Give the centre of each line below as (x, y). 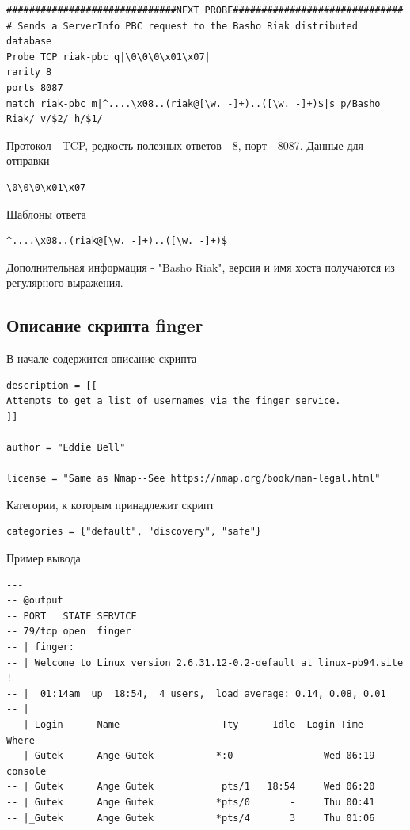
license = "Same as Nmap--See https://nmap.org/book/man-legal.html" (194, 479)
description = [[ (52, 385)
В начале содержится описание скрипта (102, 358)
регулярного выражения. (65, 282)
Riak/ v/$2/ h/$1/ (55, 119)
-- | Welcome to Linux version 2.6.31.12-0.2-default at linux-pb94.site (205, 662)
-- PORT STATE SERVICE (72, 616)
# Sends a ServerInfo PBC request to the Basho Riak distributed (182, 26)
